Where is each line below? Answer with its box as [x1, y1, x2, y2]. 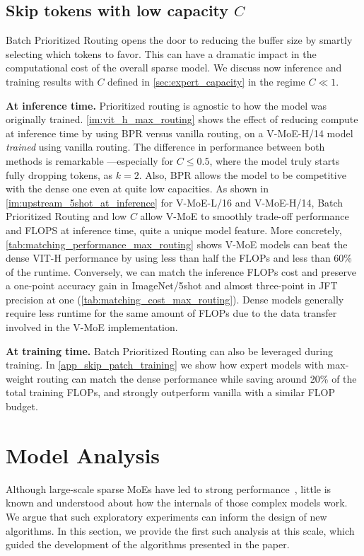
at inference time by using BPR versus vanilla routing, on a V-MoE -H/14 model [6, 125, 353, 140]
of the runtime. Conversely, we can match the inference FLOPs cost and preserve [6, 264, 357, 279]
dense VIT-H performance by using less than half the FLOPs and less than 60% [6, 250, 353, 265]
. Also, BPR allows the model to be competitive [139, 167, 346, 182]
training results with [6, 74, 94, 88]
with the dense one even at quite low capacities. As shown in [6, 181, 269, 196]
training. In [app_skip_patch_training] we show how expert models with [6, 357, 324, 372]
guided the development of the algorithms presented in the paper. [6, 537, 290, 552]
